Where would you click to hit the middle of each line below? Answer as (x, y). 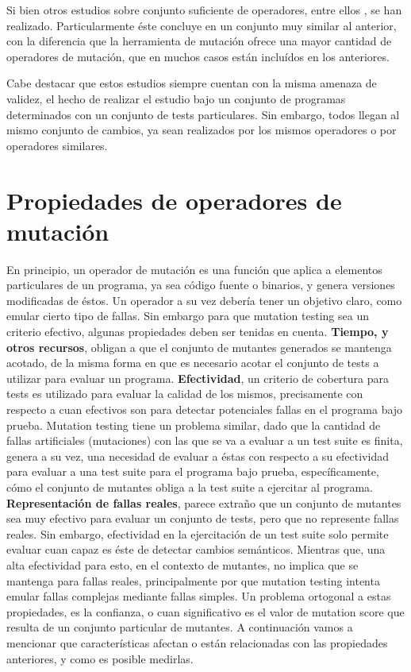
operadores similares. (57, 145)
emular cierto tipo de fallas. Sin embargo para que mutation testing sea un (188, 316)
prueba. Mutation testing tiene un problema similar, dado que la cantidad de (194, 425)
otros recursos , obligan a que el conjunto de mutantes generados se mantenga (199, 347)
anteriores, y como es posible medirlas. (100, 658)
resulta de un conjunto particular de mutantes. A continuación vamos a (180, 627)
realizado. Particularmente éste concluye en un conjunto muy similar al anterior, (202, 25)
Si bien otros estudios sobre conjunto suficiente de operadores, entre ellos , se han (204, 10)
